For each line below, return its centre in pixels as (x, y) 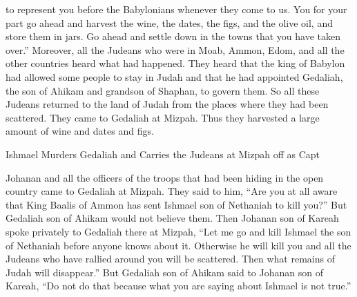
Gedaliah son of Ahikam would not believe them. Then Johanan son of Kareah (172, 218)
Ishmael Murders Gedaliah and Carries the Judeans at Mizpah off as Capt (163, 154)
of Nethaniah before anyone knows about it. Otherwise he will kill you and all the (178, 245)
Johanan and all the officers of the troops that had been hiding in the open (165, 177)
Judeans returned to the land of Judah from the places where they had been (167, 104)
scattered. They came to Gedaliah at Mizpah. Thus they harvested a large (163, 117)
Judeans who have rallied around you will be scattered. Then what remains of (170, 259)
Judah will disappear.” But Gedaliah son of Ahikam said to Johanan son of (164, 272)
